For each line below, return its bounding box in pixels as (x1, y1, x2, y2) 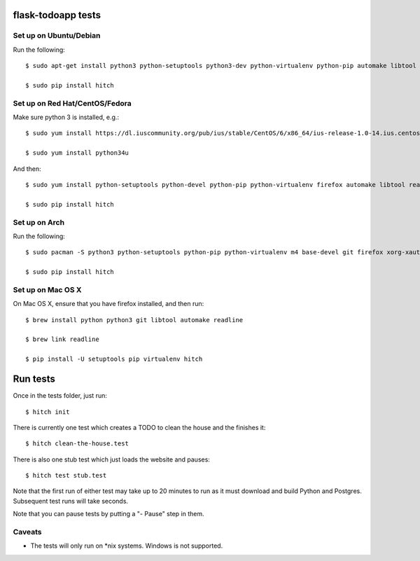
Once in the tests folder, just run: (13, 392, 108, 400)
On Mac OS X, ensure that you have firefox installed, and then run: (13, 300, 204, 308)
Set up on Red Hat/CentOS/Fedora (13, 98, 132, 108)
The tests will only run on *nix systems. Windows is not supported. (30, 541, 223, 550)
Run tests (13, 373, 55, 385)
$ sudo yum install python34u (25, 149, 129, 157)
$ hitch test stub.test (25, 471, 107, 480)
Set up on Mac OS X (13, 284, 82, 294)
